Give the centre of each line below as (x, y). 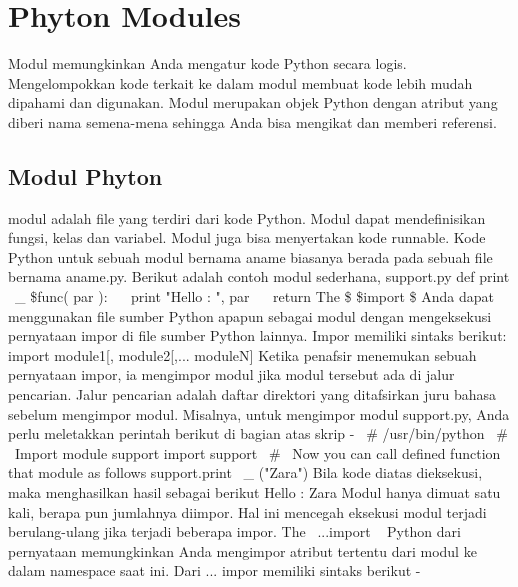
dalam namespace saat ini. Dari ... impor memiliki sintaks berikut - (214, 570)
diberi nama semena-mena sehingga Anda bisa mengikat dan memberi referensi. (252, 121)
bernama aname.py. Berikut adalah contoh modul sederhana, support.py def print (259, 276)
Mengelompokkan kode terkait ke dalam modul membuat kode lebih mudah (240, 82)
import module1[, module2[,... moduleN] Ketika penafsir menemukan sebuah (242, 354)
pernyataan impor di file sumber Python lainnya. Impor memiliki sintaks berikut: (257, 335)
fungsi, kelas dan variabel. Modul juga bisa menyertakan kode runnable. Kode (247, 237)
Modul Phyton (85, 175)
